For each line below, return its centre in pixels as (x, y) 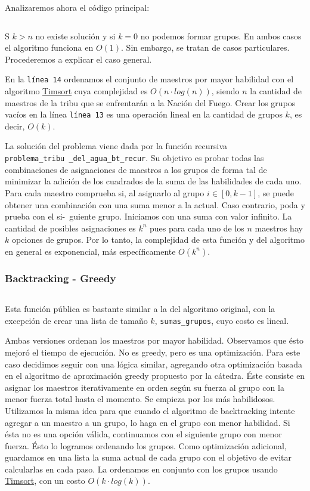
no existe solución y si (75, 35)
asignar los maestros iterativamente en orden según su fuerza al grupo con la (145, 387)
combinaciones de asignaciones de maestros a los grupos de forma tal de (136, 169)
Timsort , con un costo (45, 481)
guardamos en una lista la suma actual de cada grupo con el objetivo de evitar (148, 457)
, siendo (225, 91)
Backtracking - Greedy (61, 278)
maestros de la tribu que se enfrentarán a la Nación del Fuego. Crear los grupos (150, 102)
